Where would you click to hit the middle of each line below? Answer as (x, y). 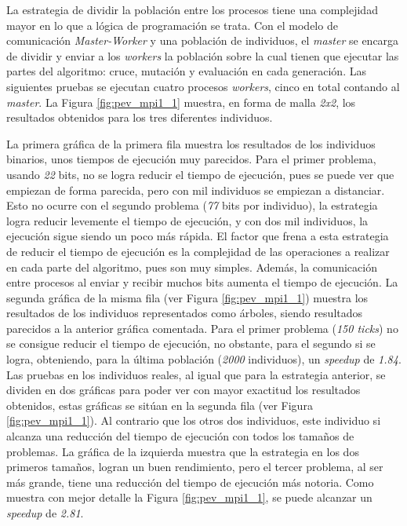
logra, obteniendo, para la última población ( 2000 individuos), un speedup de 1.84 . (204, 359)
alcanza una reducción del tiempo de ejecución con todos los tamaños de (180, 436)
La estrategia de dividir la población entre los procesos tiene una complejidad (192, 9)
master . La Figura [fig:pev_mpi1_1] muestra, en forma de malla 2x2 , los (181, 102)
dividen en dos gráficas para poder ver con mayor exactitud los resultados (184, 390)
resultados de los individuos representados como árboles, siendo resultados (185, 313)
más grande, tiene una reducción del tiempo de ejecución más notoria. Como (190, 482)
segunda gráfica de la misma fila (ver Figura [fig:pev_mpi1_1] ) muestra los (187, 297)
